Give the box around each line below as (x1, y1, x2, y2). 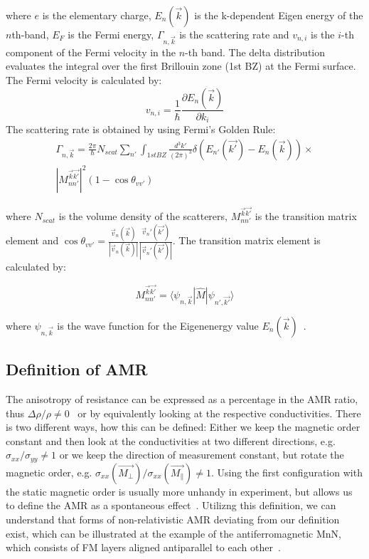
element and (6, 233, 59, 248)
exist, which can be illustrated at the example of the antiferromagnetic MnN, (6, 526, 341, 540)
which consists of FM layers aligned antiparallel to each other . (6, 540, 281, 555)
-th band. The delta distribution (185, 44, 326, 59)
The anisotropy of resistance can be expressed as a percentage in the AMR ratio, (6, 392, 358, 407)
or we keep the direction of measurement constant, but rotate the (59, 447, 344, 462)
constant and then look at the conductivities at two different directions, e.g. (6, 433, 336, 448)
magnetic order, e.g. (6, 464, 92, 479)
